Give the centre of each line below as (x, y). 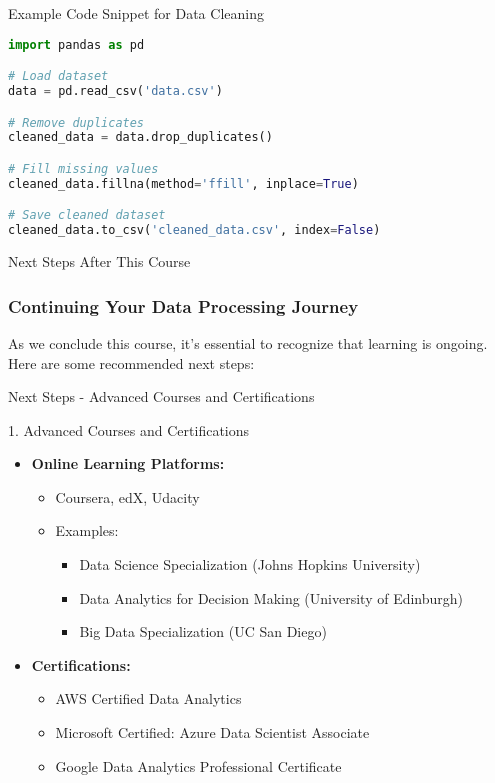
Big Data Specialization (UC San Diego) (203, 631)
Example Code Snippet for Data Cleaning (136, 13)
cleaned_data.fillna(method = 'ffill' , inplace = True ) (183, 183)
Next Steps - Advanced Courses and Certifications (161, 396)
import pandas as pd (76, 44)
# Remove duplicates (76, 122)
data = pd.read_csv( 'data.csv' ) (115, 91)
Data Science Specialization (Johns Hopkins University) (250, 564)
